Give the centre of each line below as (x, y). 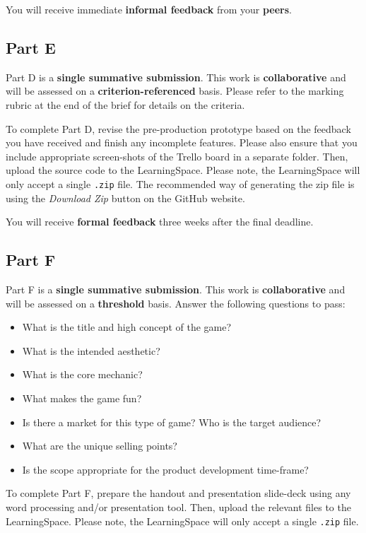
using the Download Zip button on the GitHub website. (125, 198)
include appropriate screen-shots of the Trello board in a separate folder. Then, (177, 156)
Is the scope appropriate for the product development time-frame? (165, 469)
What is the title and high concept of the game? (127, 327)
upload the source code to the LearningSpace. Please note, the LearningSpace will (183, 170)
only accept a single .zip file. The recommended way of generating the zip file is (180, 183)
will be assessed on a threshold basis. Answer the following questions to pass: (176, 303)
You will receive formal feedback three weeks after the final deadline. (160, 222)
